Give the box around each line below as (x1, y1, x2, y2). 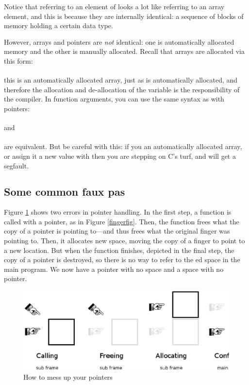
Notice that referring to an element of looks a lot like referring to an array (4, 1, 225, 11)
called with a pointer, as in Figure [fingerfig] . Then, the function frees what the (4, 216, 239, 226)
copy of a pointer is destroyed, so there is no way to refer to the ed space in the (4, 254, 240, 265)
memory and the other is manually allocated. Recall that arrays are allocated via (4, 46, 245, 56)
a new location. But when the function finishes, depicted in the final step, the (4, 245, 234, 255)
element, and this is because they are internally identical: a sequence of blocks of (4, 11, 244, 21)
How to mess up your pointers (23, 372, 113, 382)
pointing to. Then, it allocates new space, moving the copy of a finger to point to (4, 235, 245, 246)
